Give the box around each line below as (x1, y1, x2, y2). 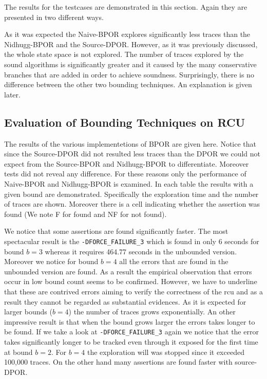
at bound (4, 346, 33, 357)
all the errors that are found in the (119, 256, 228, 267)
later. (4, 89, 21, 99)
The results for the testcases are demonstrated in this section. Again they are (4, 2, 247, 12)
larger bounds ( (4, 306, 52, 317)
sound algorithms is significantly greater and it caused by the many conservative (4, 58, 257, 69)
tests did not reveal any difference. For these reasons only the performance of (4, 168, 246, 179)
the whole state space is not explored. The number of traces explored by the (4, 49, 244, 59)
